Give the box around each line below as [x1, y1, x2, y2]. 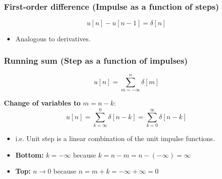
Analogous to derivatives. [15, 34, 91, 44]
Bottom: [15, 149, 44, 160]
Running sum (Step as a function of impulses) [4, 54, 188, 66]
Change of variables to [4, 98, 81, 108]
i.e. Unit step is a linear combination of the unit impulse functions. [15, 133, 215, 143]
